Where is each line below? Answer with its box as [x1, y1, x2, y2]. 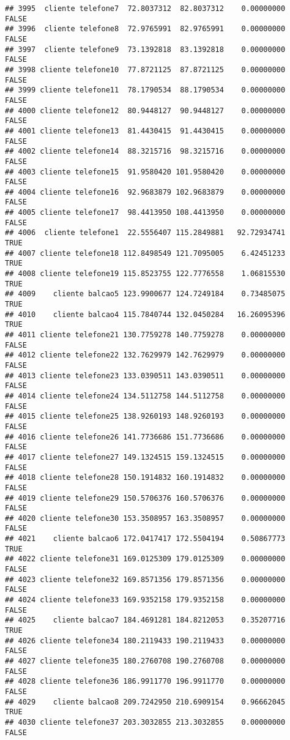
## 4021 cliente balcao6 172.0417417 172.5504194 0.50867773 [5, 534, 286, 544]
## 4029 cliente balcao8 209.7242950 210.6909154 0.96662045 [5, 697, 286, 706]
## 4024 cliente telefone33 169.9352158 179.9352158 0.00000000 [5, 596, 286, 605]
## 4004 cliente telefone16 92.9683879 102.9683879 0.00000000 [5, 187, 286, 196]
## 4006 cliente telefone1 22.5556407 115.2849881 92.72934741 [5, 228, 286, 237]
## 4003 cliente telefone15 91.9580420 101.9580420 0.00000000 [5, 167, 286, 176]
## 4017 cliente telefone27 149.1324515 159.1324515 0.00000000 [5, 452, 286, 462]
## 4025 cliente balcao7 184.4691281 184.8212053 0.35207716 [5, 616, 286, 625]
